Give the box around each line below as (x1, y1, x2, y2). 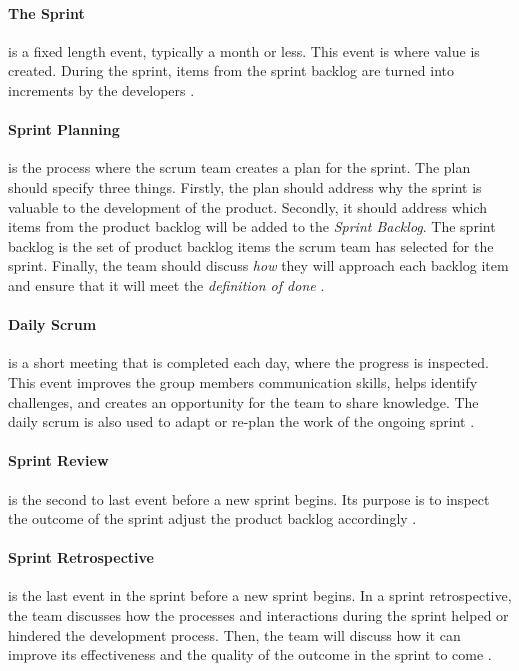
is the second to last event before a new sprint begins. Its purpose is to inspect (8, 488, 490, 509)
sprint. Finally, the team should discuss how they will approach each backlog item (8, 255, 509, 276)
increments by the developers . (8, 79, 195, 100)
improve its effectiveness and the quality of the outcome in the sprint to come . (8, 644, 492, 665)
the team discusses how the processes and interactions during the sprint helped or (8, 605, 509, 626)
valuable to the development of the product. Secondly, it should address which (8, 196, 488, 217)
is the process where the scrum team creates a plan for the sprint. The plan (8, 157, 471, 178)
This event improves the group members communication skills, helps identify (8, 371, 478, 392)
